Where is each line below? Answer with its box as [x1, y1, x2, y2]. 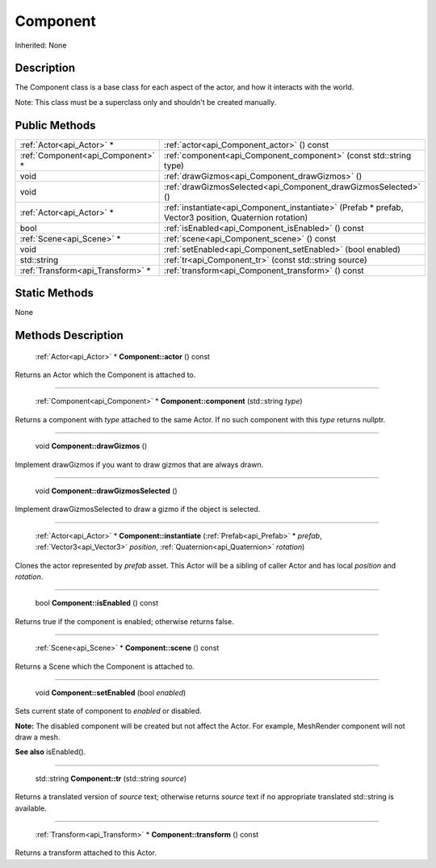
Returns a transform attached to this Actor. [15, 848, 157, 858]
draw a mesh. [15, 732, 61, 742]
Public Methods [15, 118, 96, 132]
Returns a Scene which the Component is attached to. [15, 661, 195, 671]
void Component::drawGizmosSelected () [35, 486, 178, 496]
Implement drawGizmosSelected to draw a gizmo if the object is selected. [15, 505, 261, 514]
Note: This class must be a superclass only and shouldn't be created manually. [15, 97, 277, 107]
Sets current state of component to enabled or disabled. [15, 707, 202, 716]
